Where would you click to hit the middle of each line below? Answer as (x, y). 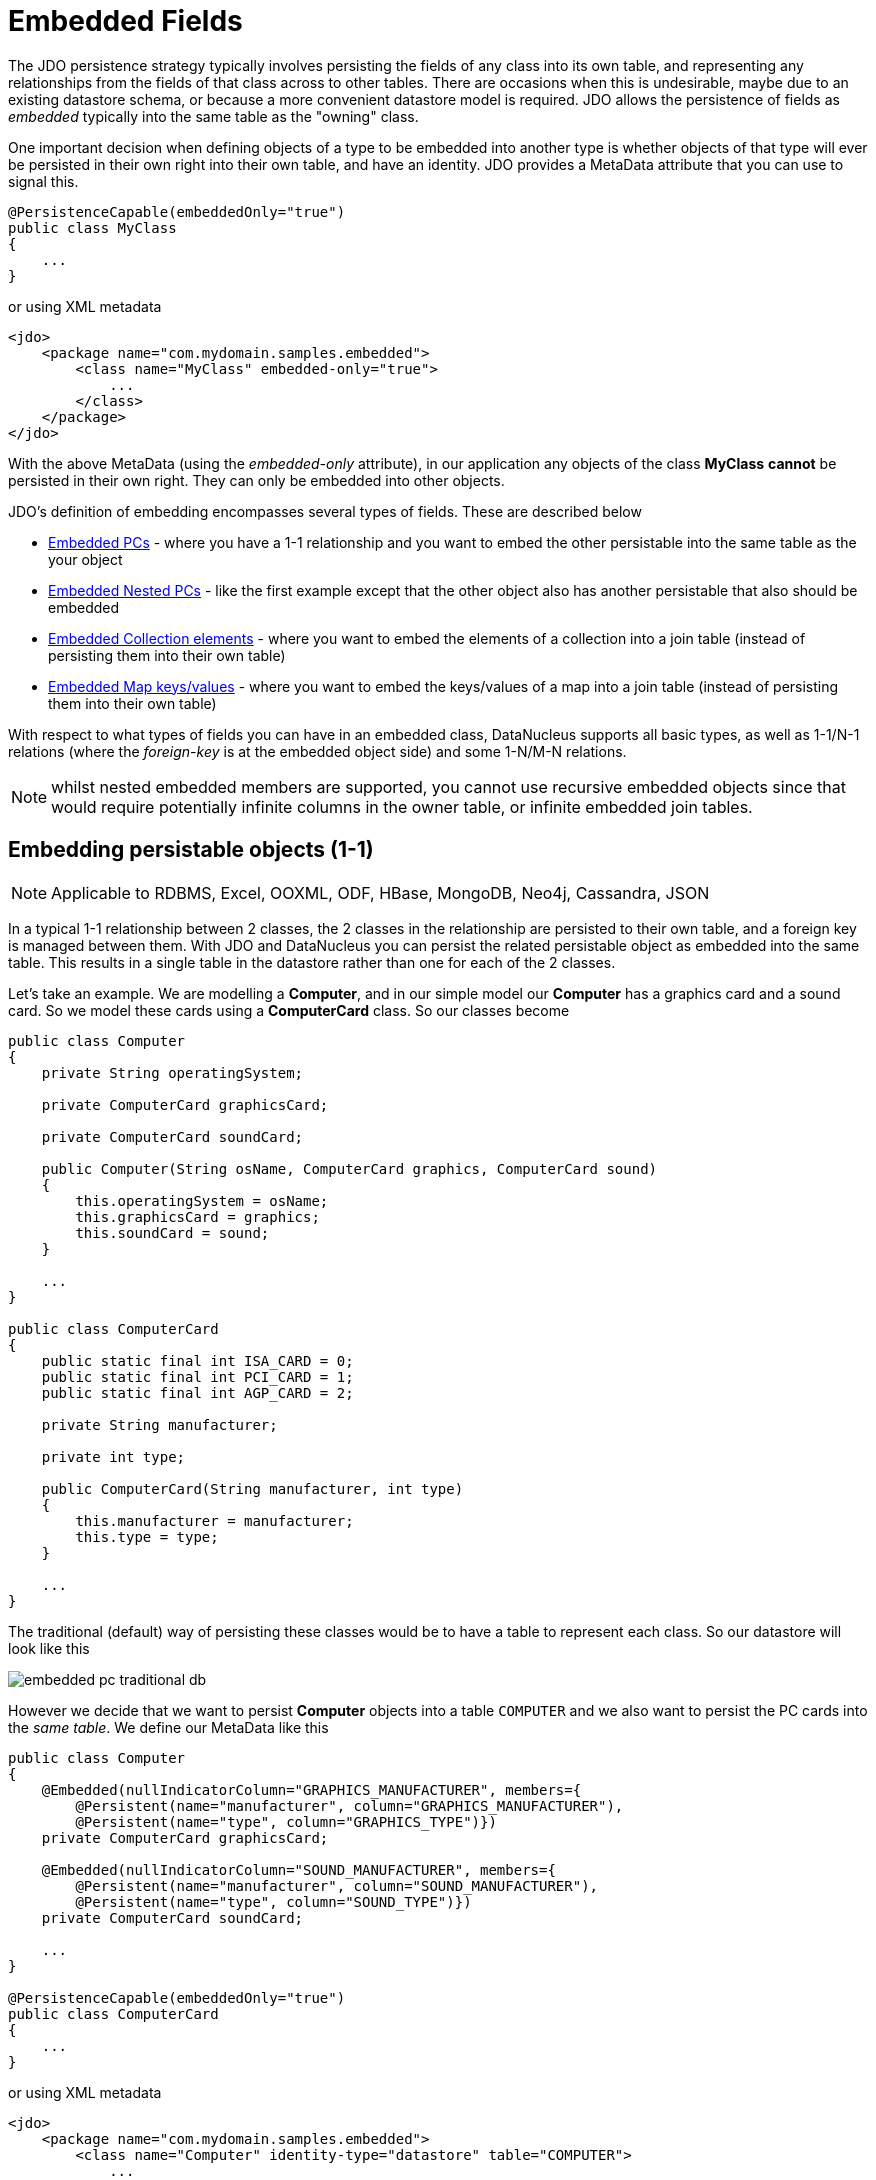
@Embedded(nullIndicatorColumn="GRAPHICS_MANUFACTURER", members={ (311, 1789)
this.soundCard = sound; (172, 1232)
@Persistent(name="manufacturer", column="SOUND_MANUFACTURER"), (337, 1885)
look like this (49, 1648)
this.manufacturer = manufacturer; (214, 1520)
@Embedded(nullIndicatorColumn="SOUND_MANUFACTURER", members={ (298, 1869)
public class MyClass (92, 227)
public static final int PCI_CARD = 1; (197, 1376)
